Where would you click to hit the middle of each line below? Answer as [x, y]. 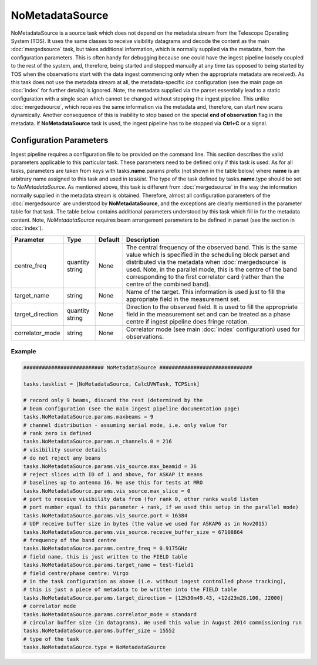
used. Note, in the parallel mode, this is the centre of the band [212, 269]
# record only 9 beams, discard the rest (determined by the [113, 400]
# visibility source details [65, 450]
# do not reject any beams [62, 458]
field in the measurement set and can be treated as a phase [208, 314]
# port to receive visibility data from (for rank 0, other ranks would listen [141, 499]
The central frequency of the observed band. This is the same [212, 247]
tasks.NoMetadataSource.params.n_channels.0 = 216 [98, 442]
